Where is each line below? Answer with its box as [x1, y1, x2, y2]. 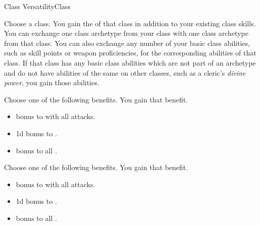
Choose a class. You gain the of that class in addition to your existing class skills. [4, 18, 256, 28]
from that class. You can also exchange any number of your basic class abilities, [4, 37, 250, 48]
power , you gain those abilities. [4, 77, 99, 88]
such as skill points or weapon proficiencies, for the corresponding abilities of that [4, 47, 256, 58]
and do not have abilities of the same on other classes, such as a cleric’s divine [4, 67, 246, 78]
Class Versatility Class [4, 1, 71, 11]
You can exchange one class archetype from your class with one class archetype [4, 28, 248, 38]
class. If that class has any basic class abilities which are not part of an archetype [4, 57, 256, 68]
